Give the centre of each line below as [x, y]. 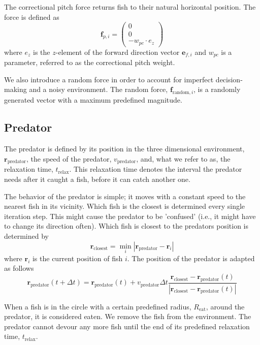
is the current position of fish [77, 258]
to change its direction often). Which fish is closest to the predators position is [126, 226]
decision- [229, 79]
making [15, 89]
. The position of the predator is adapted [191, 258]
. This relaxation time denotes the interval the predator [156, 169]
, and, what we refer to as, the [183, 158]
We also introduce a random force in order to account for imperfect [109, 79]
